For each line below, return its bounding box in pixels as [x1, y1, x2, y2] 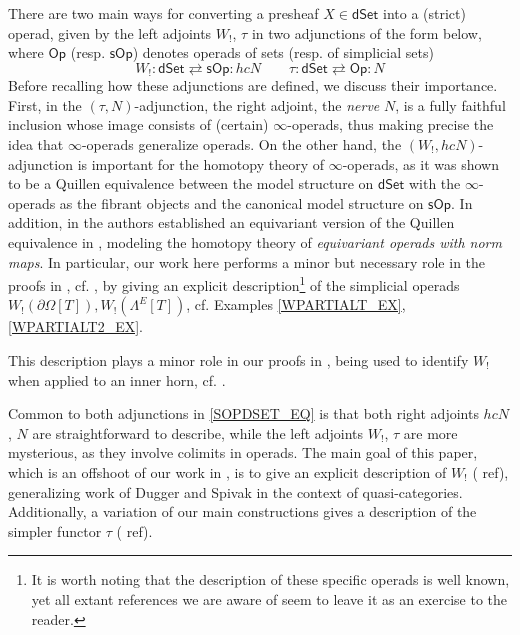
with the [408, 173, 461, 194]
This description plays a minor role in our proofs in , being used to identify [8, 350, 469, 371]
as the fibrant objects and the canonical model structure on [59, 192, 424, 213]
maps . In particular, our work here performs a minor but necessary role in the [8, 251, 486, 272]
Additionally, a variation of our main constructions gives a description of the [8, 501, 477, 522]
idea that [8, 134, 64, 155]
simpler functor [8, 520, 102, 541]
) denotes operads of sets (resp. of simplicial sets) [132, 42, 434, 63]
